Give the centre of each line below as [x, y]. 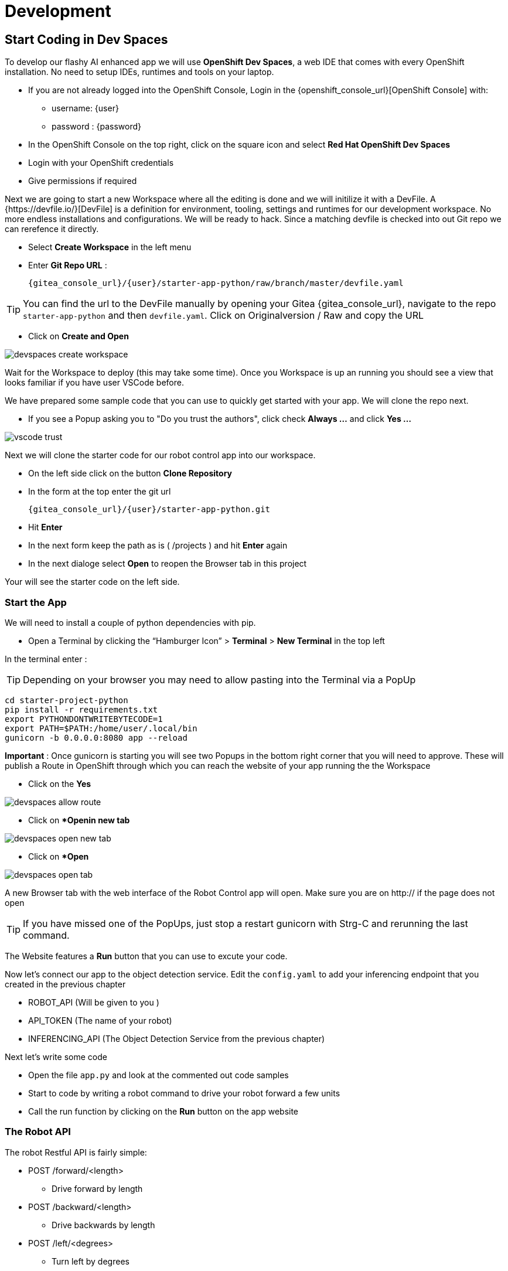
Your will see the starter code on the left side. [92, 582]
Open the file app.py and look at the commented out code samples [158, 1075]
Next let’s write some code [56, 1057]
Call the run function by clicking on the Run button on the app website [163, 1111]
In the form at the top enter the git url [100, 492]
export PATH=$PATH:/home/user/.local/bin [101, 728]
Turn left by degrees [91, 1261]
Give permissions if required [83, 181]
